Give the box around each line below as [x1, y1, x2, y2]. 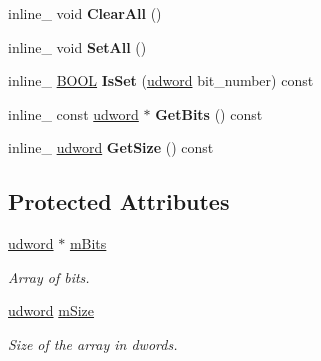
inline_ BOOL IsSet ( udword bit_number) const [8, 70, 314, 91]
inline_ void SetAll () [8, 36, 147, 57]
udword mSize [8, 300, 95, 321]
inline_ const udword [8, 103, 139, 124]
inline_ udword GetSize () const [8, 137, 214, 158]
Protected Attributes [8, 186, 230, 217]
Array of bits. [8, 266, 90, 287]
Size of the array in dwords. [8, 333, 178, 354]
